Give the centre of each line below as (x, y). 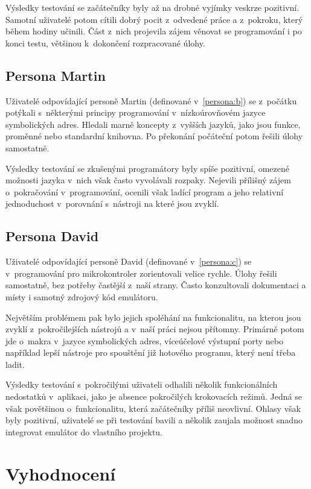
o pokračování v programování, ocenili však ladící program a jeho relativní (145, 191)
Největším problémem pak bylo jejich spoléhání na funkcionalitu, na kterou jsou (153, 317)
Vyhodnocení (61, 473)
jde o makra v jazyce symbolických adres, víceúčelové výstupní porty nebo (145, 340)
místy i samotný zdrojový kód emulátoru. (82, 296)
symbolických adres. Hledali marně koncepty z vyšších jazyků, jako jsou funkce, (153, 124)
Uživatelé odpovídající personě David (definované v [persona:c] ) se (129, 261)
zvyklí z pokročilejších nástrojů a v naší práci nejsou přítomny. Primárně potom (155, 329)
